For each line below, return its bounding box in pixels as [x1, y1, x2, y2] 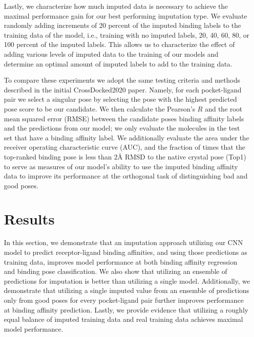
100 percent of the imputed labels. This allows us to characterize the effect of [4, 39, 235, 49]
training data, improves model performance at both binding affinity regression [4, 256, 237, 267]
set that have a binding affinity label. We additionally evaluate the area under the [4, 132, 249, 142]
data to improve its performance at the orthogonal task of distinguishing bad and [4, 171, 248, 181]
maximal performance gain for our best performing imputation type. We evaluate [4, 10, 247, 21]
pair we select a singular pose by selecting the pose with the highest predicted [4, 94, 237, 104]
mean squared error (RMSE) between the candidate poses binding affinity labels [4, 113, 244, 123]
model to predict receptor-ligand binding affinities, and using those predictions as [4, 247, 247, 257]
